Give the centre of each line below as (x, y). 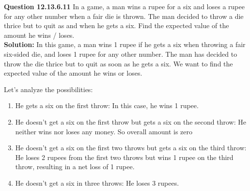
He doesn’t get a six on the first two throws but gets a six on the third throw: (131, 148)
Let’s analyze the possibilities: (48, 89)
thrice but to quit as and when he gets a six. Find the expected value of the (117, 25)
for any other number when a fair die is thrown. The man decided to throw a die (124, 16)
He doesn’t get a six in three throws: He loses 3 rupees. (97, 183)
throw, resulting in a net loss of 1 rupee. (75, 167)
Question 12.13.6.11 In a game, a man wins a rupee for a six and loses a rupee (124, 6)
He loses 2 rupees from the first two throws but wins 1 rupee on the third (124, 157)
